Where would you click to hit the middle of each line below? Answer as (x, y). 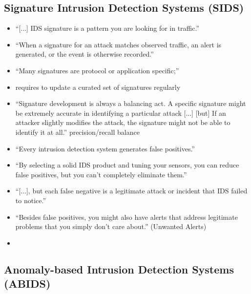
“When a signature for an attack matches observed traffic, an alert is (118, 44)
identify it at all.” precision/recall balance (77, 132)
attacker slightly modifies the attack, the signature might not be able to (123, 122)
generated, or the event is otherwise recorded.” (84, 54)
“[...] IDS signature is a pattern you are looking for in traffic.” (107, 28)
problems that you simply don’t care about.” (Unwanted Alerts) (111, 226)
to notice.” (31, 200)
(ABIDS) (27, 283)
